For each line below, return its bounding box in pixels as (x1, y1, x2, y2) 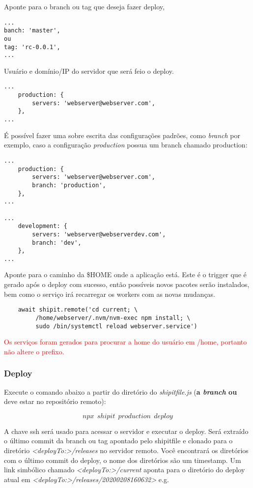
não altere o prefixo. (4, 346, 64, 356)
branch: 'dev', (32, 239, 82, 246)
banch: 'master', (4, 27, 60, 34)
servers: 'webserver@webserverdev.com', (32, 230, 166, 238)
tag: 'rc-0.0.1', (4, 43, 60, 51)
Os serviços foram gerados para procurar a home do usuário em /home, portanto (4, 337, 247, 347)
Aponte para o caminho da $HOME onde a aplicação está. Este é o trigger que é (4, 269, 247, 280)
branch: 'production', (32, 181, 106, 189)
